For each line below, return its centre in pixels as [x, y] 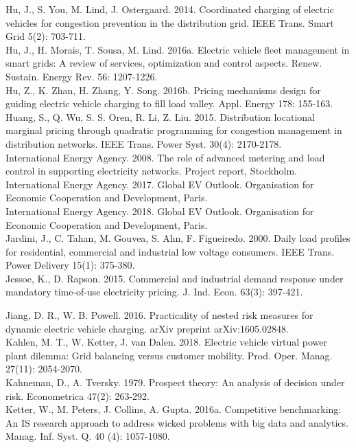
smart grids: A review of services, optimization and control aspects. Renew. [164, 63]
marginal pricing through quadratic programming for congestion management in [174, 130]
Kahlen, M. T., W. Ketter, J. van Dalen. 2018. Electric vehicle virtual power [166, 342]
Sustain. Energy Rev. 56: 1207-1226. [82, 76]
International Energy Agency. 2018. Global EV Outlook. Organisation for [160, 211]
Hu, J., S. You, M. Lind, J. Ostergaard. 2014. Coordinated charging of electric [170, 9]
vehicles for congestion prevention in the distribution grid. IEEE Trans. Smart [170, 22]
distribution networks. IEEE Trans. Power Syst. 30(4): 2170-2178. [144, 143]
